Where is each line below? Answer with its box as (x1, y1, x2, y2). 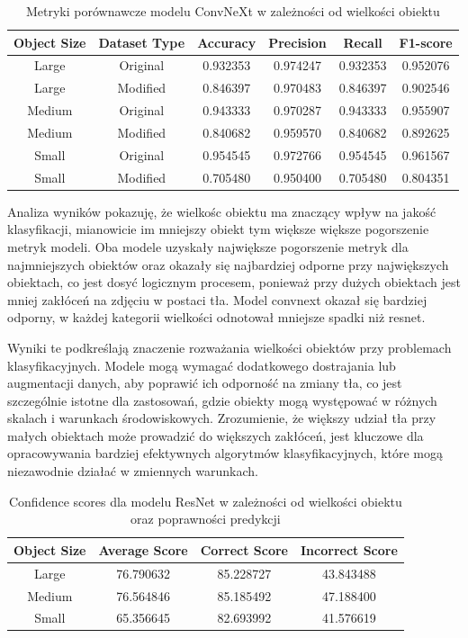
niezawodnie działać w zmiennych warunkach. (7, 462, 258, 481)
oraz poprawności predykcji (130, 509, 281, 528)
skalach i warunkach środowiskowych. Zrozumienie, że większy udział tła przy (7, 409, 436, 427)
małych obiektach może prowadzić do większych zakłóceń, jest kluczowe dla (7, 426, 424, 445)
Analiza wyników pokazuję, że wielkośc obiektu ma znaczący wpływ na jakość (7, 202, 436, 220)
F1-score (399, 32, 453, 51)
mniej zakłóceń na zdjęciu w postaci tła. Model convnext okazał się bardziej (7, 290, 427, 309)
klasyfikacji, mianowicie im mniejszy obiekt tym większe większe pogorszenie (7, 220, 429, 238)
